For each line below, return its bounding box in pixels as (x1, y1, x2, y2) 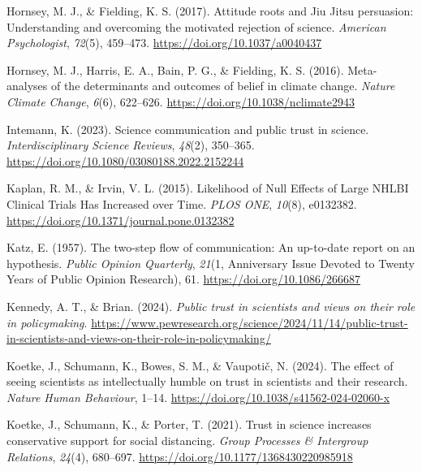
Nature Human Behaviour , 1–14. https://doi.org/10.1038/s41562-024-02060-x (6, 388, 390, 405)
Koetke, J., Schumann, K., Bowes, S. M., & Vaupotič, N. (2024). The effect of (6, 356, 394, 374)
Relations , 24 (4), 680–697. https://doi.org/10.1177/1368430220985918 (6, 447, 353, 465)
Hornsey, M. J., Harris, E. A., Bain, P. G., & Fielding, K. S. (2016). (6, 61, 344, 78)
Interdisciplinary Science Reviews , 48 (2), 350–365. (6, 136, 255, 153)
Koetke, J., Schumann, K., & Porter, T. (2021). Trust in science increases (6, 416, 372, 433)
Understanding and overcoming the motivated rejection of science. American (6, 18, 386, 35)
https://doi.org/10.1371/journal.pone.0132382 (6, 211, 235, 228)
